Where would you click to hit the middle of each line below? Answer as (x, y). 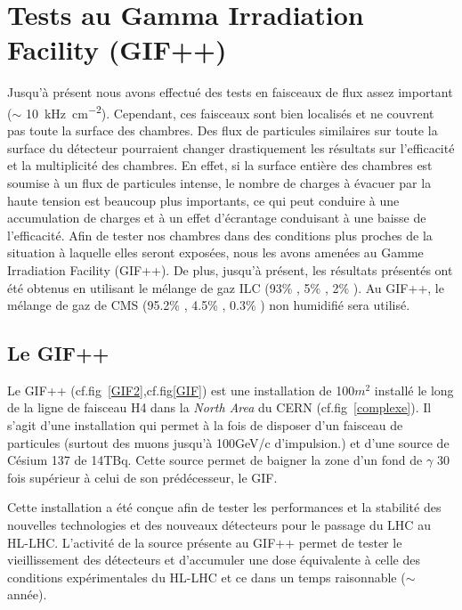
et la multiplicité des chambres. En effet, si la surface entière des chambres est (220, 165)
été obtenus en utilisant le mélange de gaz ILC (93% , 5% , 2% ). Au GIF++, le (226, 287)
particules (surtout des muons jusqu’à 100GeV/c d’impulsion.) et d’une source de (228, 442)
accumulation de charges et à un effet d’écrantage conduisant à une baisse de (217, 218)
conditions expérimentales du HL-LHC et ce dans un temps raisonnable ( (207, 577)
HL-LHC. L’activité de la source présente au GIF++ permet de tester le (205, 542)
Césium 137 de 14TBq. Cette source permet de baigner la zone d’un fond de (215, 460)
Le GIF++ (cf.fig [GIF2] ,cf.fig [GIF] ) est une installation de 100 (181, 390)
